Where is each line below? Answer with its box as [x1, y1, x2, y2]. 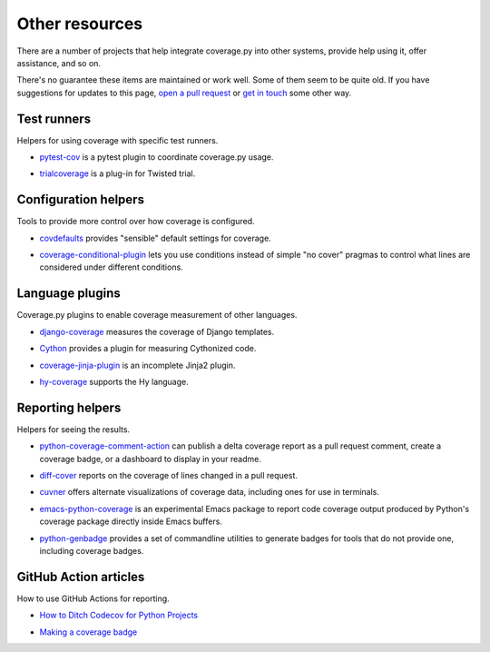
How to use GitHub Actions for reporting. [16, 593, 170, 604]
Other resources [16, 14, 143, 34]
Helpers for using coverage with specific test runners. [16, 134, 219, 145]
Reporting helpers [16, 400, 122, 415]
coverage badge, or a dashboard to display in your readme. [39, 453, 262, 464]
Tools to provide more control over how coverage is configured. [16, 216, 255, 227]
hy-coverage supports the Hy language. [39, 376, 190, 387]
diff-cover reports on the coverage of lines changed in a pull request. [39, 470, 299, 481]
